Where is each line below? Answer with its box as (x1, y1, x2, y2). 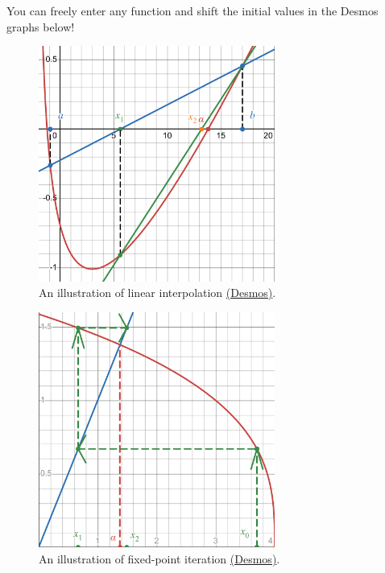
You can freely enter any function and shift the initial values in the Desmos (6, 2, 379, 19)
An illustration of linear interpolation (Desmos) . (39, 284, 276, 301)
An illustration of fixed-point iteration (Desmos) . (39, 550, 280, 567)
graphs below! (6, 18, 75, 35)
